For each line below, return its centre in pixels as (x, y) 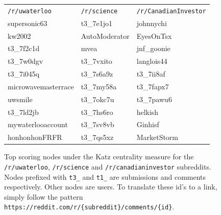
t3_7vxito (96, 61)
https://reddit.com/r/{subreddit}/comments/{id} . (89, 207)
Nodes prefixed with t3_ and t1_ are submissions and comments (105, 176)
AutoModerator (105, 35)
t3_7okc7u (97, 99)
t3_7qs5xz (97, 137)
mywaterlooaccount (38, 124)
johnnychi (152, 23)
